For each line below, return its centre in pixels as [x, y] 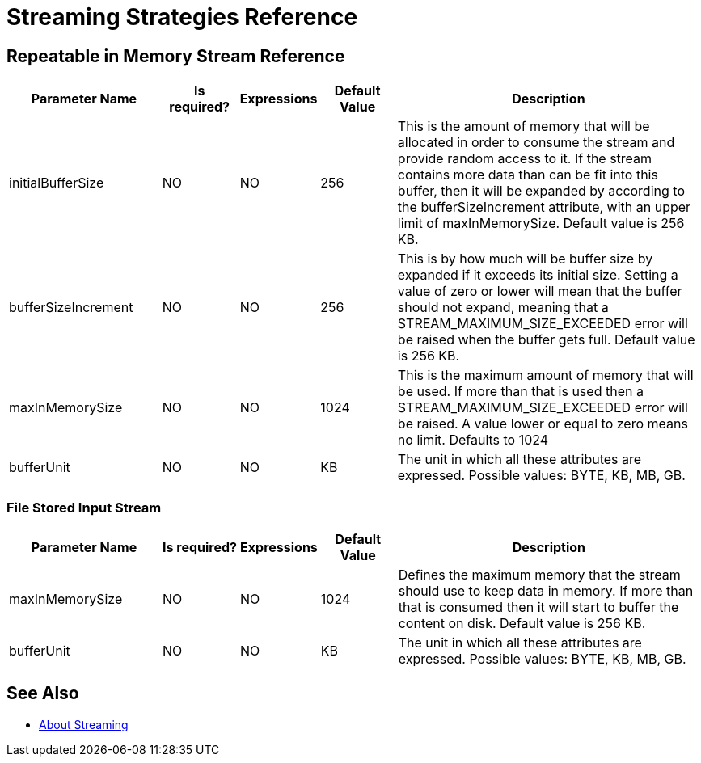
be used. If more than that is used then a [520, 392]
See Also [43, 693]
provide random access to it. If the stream [525, 159]
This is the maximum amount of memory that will [545, 375]
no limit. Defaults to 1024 [473, 440]
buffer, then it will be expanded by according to [541, 191]
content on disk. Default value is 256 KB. [522, 623]
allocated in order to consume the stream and [536, 143]
